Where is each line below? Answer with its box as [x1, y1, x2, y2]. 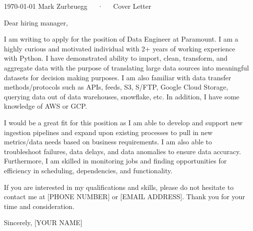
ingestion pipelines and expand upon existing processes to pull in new [4, 127, 213, 137]
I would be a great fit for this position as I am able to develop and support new [4, 117, 243, 127]
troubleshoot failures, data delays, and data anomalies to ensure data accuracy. [4, 146, 241, 156]
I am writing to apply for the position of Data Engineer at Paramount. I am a [4, 34, 238, 44]
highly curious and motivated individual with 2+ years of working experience [4, 43, 235, 53]
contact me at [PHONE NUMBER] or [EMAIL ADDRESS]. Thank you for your [4, 191, 245, 202]
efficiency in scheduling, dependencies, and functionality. [4, 165, 173, 175]
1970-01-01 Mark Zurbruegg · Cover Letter [4, 1, 152, 11]
